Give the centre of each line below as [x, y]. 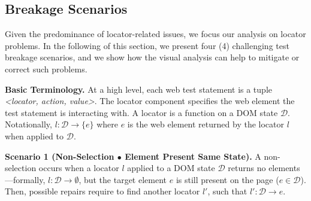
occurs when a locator [79, 168]
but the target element [125, 179]
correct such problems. [46, 68]
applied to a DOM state [171, 168]
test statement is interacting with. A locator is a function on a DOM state [141, 112]
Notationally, [28, 124]
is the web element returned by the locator [206, 124]
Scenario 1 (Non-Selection [60, 156]
